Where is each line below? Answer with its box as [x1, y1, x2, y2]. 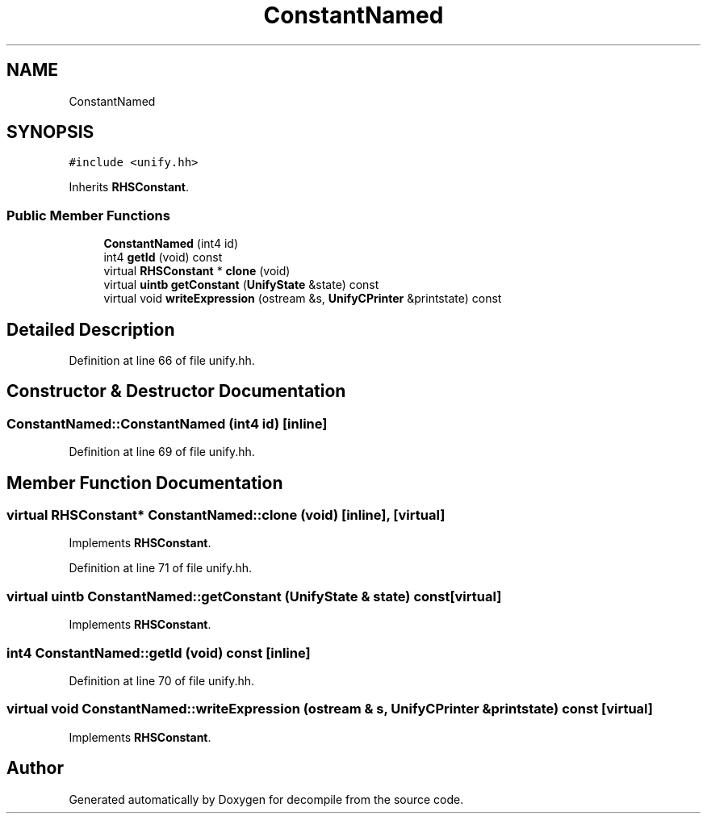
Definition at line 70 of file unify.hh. [69, 673, 255, 688]
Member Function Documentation [6, 472, 283, 493]
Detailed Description [6, 319, 175, 340]
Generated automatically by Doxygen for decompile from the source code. [69, 792, 464, 806]
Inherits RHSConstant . [69, 180, 189, 195]
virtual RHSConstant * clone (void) [103, 264, 291, 278]
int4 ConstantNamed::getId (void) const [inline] [6, 644, 311, 661]
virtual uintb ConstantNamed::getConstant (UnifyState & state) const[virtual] [6, 588, 502, 605]
